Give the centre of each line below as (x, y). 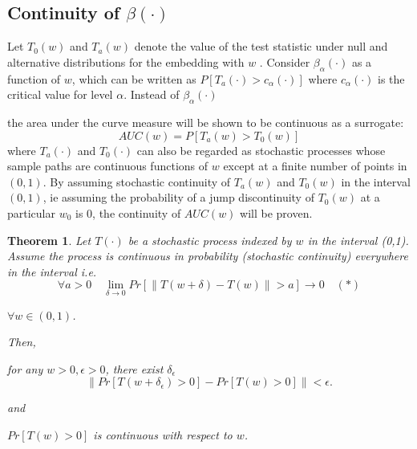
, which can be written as (134, 78)
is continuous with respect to (163, 434)
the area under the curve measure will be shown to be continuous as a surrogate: (206, 122)
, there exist (134, 368)
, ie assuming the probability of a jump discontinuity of (178, 197)
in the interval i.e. (52, 271)
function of (34, 78)
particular (31, 212)
